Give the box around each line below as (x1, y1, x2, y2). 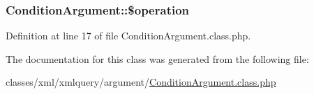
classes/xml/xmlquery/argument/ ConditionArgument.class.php (6, 75, 276, 89)
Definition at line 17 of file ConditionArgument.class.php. (6, 28, 251, 43)
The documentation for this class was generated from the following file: (6, 51, 309, 66)
